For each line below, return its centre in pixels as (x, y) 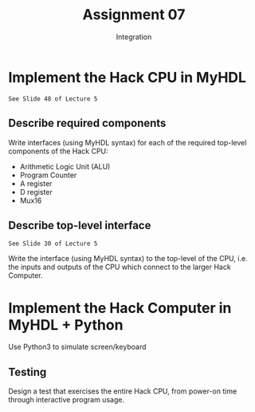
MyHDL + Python (66, 325)
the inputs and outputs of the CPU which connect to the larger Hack (120, 267)
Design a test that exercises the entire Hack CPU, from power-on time (123, 391)
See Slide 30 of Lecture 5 (53, 244)
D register (36, 192)
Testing (27, 372)
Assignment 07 (134, 15)
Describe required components (87, 123)
